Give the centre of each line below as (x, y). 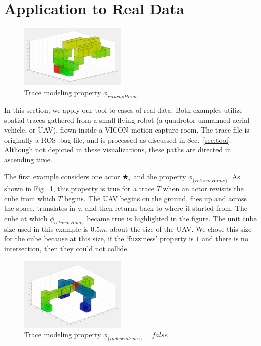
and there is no (225, 239)
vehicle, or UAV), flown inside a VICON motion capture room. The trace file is (127, 130)
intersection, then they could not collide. (67, 249)
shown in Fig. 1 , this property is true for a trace (79, 188)
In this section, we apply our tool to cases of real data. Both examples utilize (123, 110)
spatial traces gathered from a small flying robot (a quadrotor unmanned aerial (127, 120)
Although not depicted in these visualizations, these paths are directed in (118, 149)
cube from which (30, 198)
